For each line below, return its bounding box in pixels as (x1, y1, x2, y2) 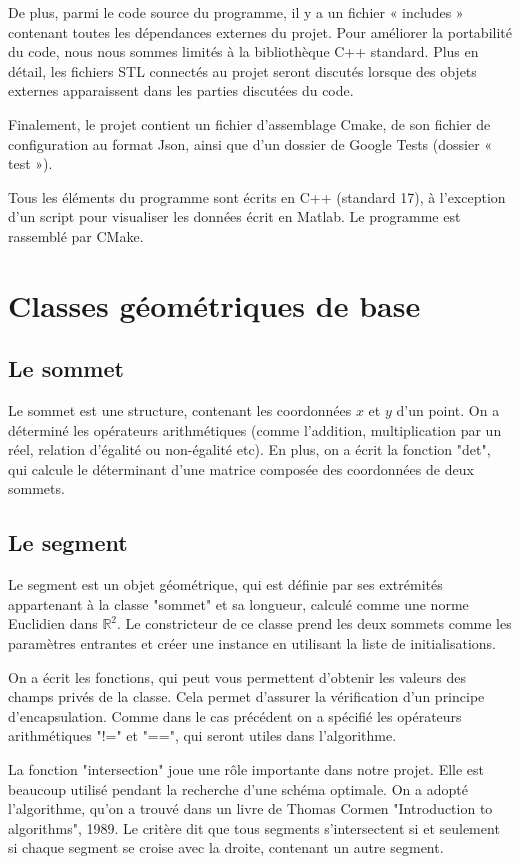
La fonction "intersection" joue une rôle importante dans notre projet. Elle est (8, 759, 485, 780)
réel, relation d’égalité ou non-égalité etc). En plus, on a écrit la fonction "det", (8, 439, 491, 460)
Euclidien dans (8, 613, 98, 634)
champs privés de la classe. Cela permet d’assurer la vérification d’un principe (8, 686, 485, 707)
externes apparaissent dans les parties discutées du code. (8, 80, 354, 101)
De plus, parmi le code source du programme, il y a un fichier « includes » (8, 2, 464, 22)
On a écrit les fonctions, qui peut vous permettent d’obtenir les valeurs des (8, 666, 466, 687)
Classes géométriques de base (8, 284, 421, 325)
